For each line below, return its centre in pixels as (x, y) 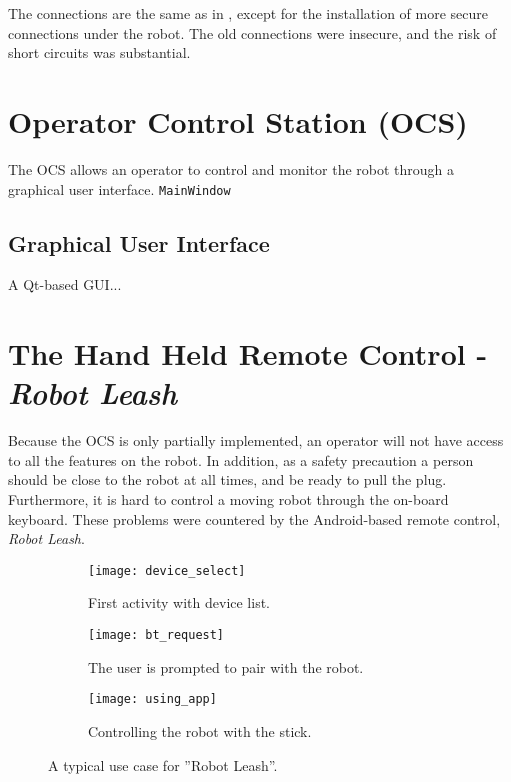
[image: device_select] (167, 570)
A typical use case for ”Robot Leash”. (163, 764)
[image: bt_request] (156, 635)
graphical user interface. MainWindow (119, 188)
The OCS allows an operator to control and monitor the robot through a (231, 168)
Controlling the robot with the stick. (200, 730)
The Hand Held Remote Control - (248, 353)
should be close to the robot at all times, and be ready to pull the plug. (227, 479)
